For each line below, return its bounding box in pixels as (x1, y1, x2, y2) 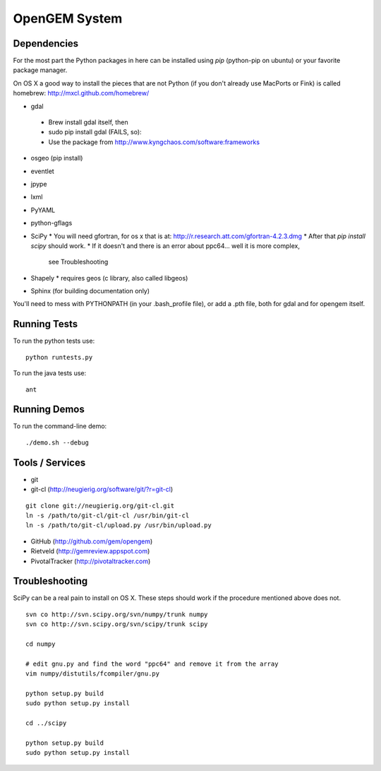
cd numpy (25, 640, 56, 648)
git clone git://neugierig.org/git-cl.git (25, 502, 175, 510)
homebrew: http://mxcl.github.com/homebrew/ (13, 89, 150, 98)
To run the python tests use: (13, 336, 95, 346)
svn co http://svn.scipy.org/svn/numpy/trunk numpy (25, 610, 208, 618)
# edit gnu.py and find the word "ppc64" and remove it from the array (25, 659, 279, 668)
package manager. (13, 66, 68, 74)
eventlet (30, 167, 54, 175)
